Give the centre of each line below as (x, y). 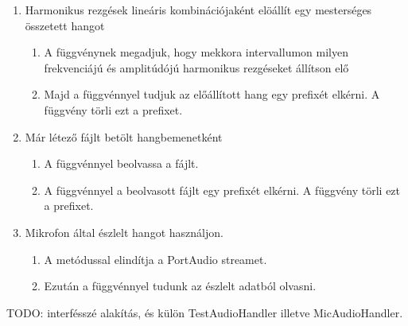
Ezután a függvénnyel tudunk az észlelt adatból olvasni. (180, 286)
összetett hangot (65, 25)
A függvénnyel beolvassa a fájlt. (121, 163)
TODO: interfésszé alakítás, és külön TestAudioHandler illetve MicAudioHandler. (205, 312)
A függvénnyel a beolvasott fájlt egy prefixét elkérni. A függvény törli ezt (222, 190)
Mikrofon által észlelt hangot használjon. (124, 232)
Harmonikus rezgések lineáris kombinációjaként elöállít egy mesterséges (198, 10)
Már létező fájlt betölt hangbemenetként (124, 136)
